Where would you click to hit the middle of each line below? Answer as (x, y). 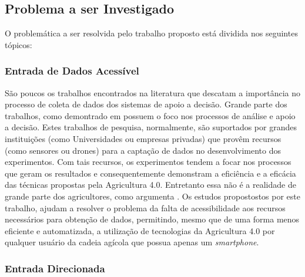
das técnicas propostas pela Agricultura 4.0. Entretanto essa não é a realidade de (150, 185)
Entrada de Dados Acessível (72, 71)
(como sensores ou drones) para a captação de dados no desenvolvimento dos (143, 150)
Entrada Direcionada (55, 268)
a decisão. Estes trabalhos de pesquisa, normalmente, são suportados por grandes (151, 127)
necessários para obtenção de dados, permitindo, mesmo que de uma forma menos (152, 219)
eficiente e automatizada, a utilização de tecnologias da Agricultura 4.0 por (140, 230)
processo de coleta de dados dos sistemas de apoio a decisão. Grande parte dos (146, 104)
